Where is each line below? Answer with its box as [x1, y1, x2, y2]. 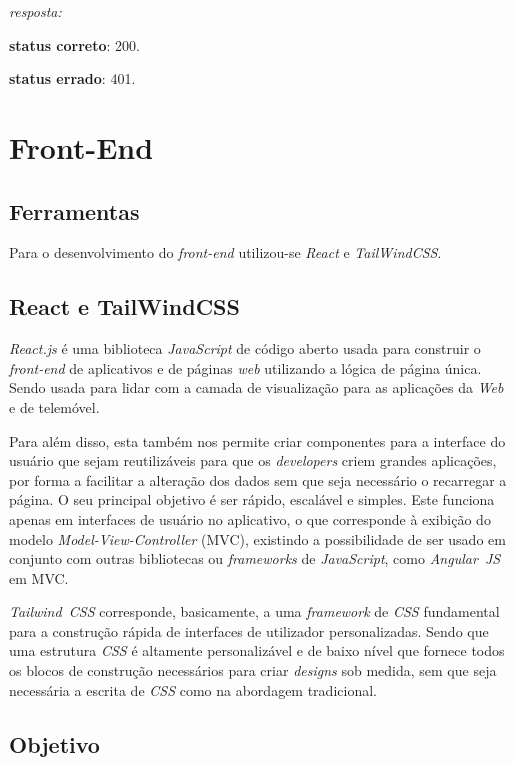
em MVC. [9, 567, 69, 588]
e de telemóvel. [9, 396, 100, 417]
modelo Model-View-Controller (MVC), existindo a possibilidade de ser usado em [9, 528, 506, 549]
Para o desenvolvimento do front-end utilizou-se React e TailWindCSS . [9, 242, 442, 263]
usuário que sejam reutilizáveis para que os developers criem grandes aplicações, [9, 450, 497, 471]
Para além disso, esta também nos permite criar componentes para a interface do [9, 430, 506, 451]
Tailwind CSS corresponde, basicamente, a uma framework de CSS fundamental [9, 601, 500, 622]
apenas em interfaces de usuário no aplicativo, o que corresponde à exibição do [9, 508, 491, 529]
